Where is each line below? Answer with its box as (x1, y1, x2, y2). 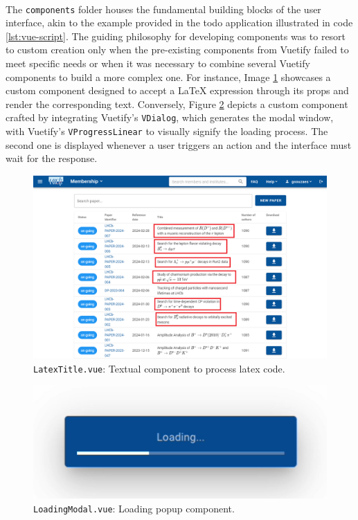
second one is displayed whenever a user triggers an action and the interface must (6, 137, 352, 152)
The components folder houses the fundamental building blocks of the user (6, 1, 321, 16)
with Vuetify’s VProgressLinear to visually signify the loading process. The (6, 124, 328, 138)
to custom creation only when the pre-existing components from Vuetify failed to (6, 42, 349, 57)
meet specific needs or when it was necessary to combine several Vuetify (6, 56, 310, 71)
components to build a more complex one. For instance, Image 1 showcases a (6, 69, 331, 84)
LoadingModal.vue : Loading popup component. (33, 501, 235, 515)
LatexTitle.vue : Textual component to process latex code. (33, 361, 285, 375)
